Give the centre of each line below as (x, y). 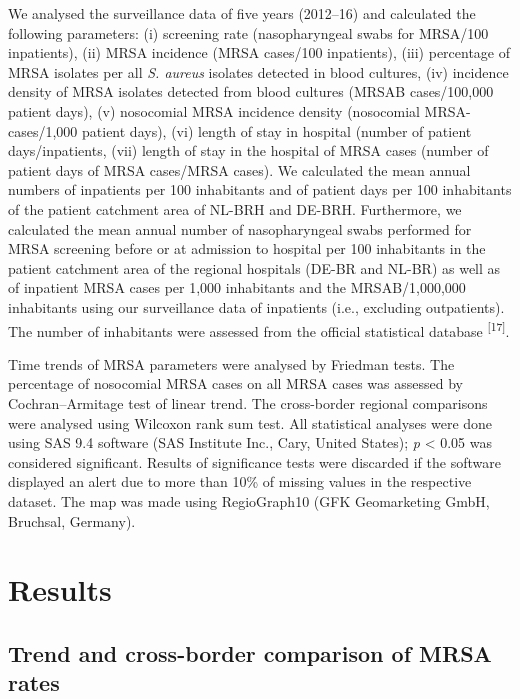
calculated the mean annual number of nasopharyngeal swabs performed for (240, 228)
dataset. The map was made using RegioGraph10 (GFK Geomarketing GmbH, (249, 500)
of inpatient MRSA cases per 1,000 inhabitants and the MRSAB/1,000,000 (237, 287)
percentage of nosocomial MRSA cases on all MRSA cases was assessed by (235, 383)
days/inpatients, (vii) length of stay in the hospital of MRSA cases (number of (248, 150)
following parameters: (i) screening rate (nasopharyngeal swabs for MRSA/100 (248, 32)
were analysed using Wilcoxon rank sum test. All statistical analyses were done (250, 422)
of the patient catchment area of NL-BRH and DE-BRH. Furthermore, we (235, 208)
